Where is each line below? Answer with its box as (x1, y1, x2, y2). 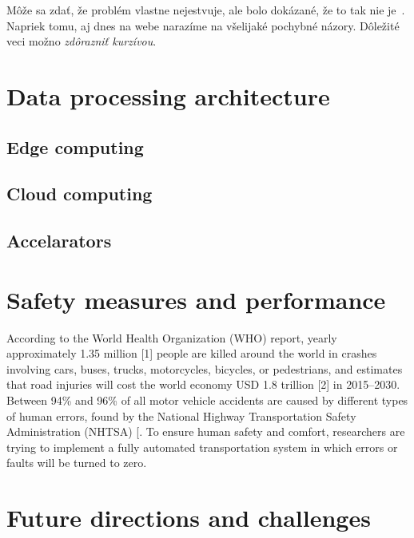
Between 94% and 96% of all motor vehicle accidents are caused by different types (6, 392, 408, 408)
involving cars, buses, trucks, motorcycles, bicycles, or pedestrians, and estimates (6, 360, 403, 377)
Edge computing (6, 134, 144, 159)
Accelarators (6, 228, 112, 253)
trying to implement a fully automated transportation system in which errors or (6, 438, 398, 455)
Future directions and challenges (6, 501, 371, 534)
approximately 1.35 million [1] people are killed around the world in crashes (6, 345, 377, 362)
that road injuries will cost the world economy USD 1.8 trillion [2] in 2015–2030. (6, 376, 400, 393)
